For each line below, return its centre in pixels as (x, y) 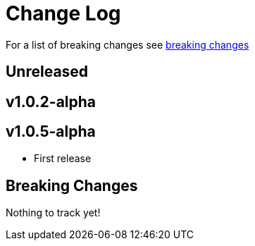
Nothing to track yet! (53, 213)
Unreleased (47, 72)
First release (63, 159)
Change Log (63, 13)
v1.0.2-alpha (51, 102)
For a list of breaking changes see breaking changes (127, 44)
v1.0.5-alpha (51, 132)
